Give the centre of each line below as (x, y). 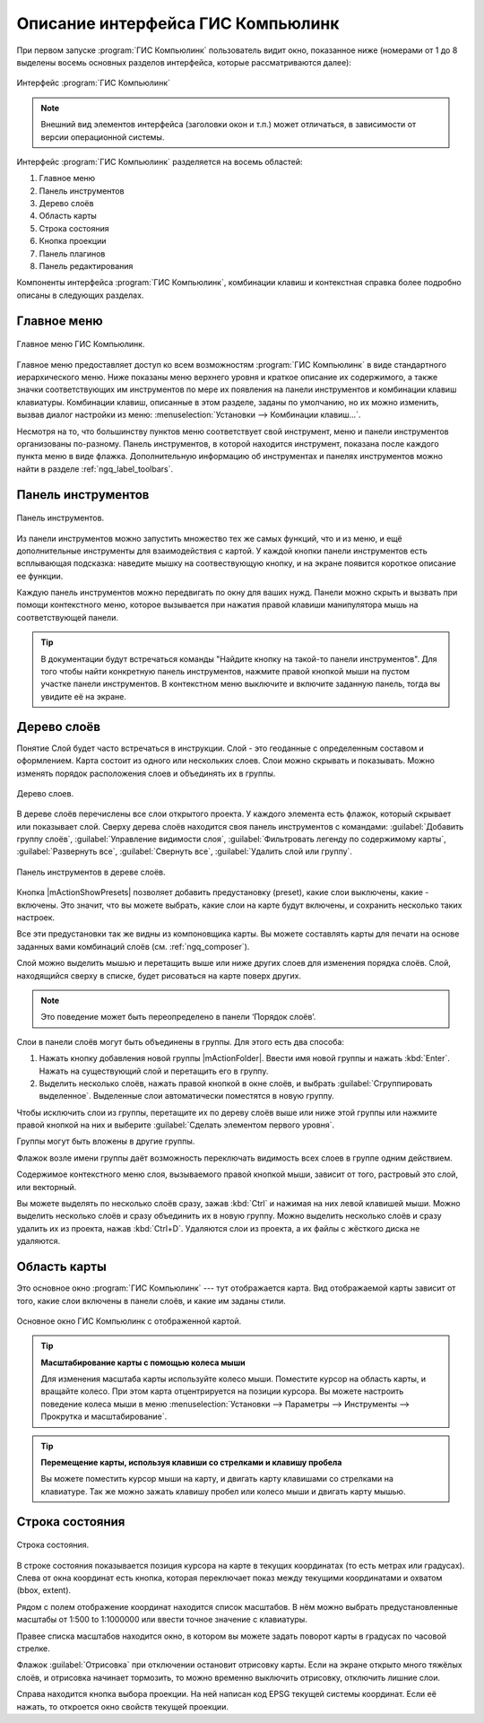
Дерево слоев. (45, 793)
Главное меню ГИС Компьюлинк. (81, 344)
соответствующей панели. (67, 617)
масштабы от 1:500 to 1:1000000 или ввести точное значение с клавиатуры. (162, 1620)
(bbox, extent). (44, 1590)
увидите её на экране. (84, 696)
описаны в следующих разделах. (80, 295)
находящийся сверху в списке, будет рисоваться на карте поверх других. (159, 975)
